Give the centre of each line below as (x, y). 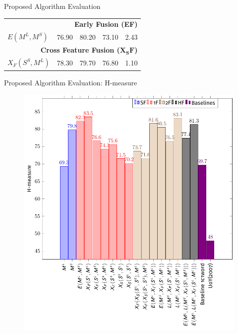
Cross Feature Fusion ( (80, 50)
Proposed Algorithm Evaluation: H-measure (71, 82)
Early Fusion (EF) (106, 24)
